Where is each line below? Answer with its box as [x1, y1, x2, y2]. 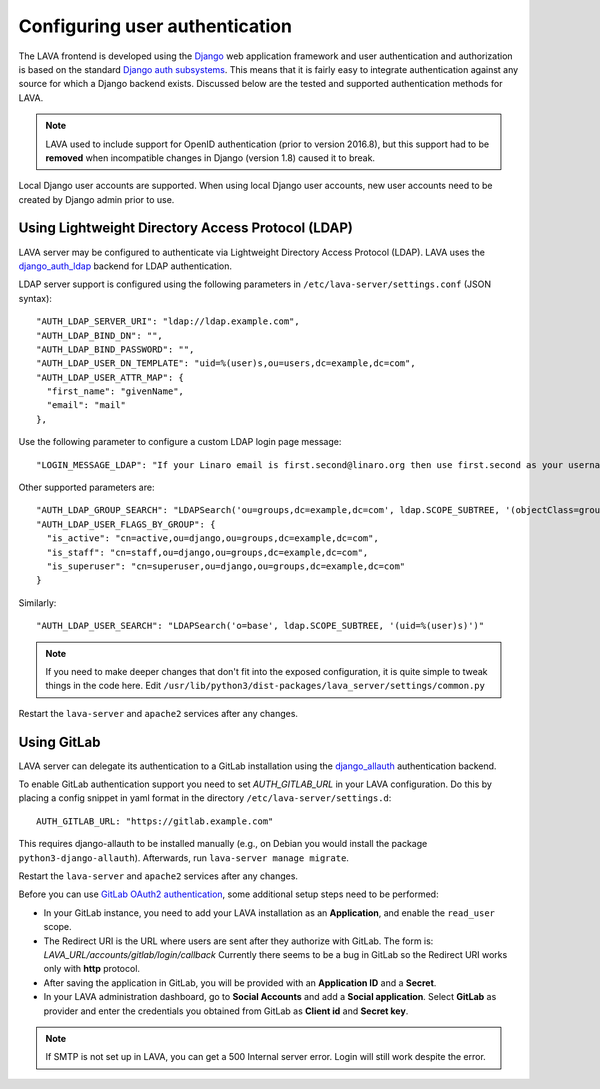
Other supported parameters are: [18, 481, 155, 494]
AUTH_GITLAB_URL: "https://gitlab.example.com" [36, 815, 274, 827]
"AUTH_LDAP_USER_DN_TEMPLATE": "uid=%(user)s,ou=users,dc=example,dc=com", [36, 358, 416, 369]
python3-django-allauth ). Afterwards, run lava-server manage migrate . [18, 851, 350, 864]
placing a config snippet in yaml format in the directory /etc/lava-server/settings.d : [18, 792, 392, 804]
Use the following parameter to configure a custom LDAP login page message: [18, 436, 342, 448]
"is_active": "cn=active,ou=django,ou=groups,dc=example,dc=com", [46, 533, 379, 544]
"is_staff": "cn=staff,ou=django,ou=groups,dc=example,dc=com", [46, 546, 369, 558]
